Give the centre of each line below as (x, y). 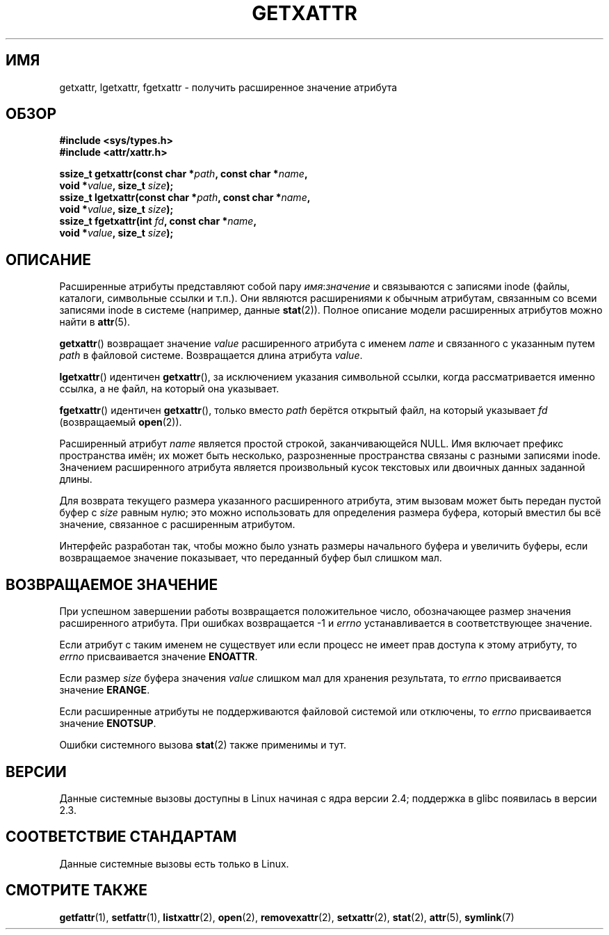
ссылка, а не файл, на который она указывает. (169, 389)
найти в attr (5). (95, 322)
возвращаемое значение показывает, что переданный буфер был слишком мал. (251, 558)
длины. (76, 479)
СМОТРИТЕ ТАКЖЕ (77, 890)
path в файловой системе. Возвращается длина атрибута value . (211, 355)
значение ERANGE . (105, 690)
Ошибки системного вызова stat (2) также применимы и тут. (203, 745)
